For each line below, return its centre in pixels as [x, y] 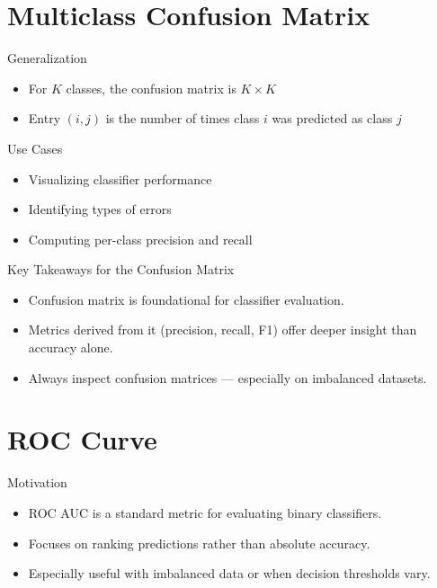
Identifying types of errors [100, 209]
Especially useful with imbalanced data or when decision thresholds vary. [229, 573]
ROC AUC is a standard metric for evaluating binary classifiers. [205, 512]
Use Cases [35, 148]
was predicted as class [332, 118]
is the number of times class [183, 118]
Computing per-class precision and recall [140, 239]
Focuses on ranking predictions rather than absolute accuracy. [199, 543]
